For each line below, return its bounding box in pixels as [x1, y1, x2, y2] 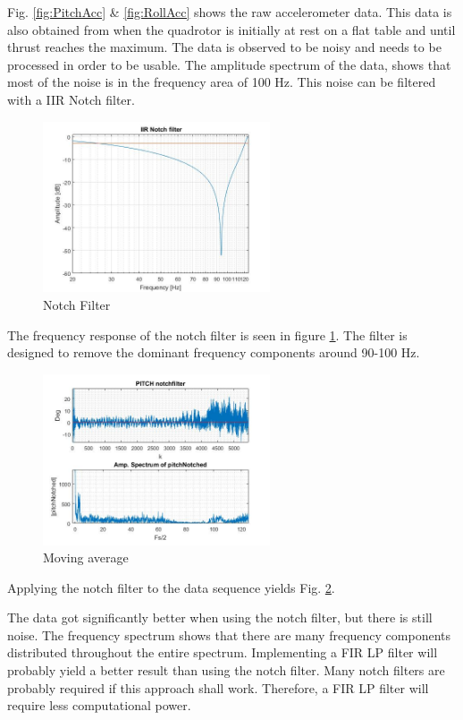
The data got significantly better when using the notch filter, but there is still [7, 608, 433, 627]
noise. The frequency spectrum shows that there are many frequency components [7, 625, 450, 644]
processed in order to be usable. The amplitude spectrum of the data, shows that [7, 55, 451, 73]
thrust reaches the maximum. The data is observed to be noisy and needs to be [7, 38, 442, 56]
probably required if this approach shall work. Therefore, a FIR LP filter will [7, 678, 429, 697]
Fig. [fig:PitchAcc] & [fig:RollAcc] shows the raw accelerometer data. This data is [7, 3, 452, 21]
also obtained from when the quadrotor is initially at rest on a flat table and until [7, 20, 456, 39]
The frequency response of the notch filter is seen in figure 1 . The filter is [7, 325, 408, 344]
